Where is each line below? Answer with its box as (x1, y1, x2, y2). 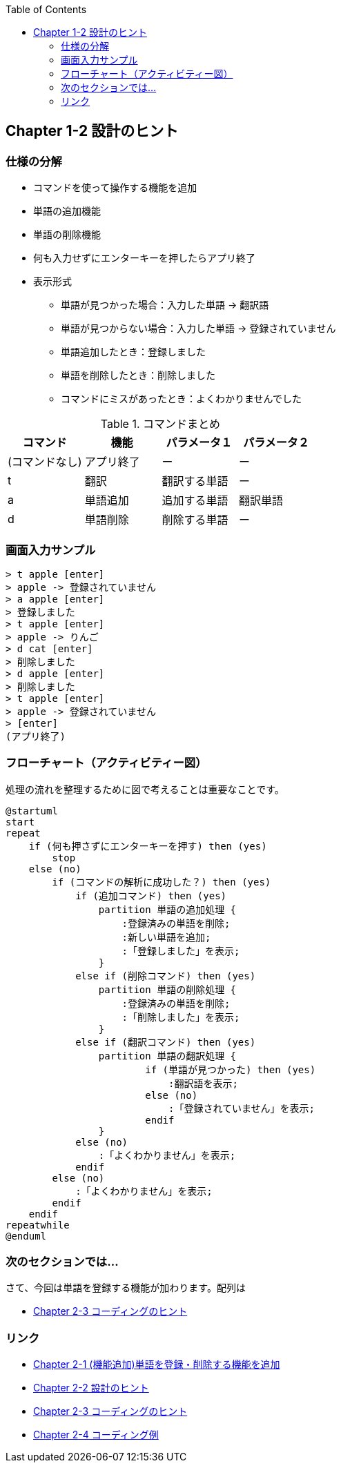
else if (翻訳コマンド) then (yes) (75, 1036, 256, 1048)
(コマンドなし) (8, 455, 82, 469)
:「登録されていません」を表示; (168, 1102, 315, 1114)
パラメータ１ (166, 435, 232, 450)
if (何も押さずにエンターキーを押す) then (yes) (28, 840, 267, 852)
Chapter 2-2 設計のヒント (33, 1382, 149, 1394)
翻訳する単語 (162, 474, 228, 489)
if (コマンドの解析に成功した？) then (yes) (52, 876, 271, 888)
